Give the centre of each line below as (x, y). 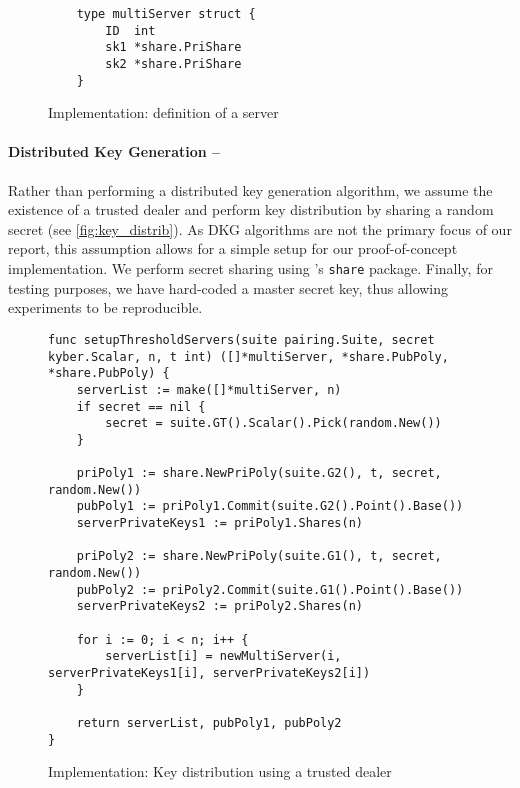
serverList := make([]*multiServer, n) (209, 389)
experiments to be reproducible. (105, 307)
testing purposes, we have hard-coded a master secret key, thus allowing (228, 287)
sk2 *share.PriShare (173, 63)
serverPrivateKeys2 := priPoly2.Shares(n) (219, 606)
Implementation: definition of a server (163, 112)
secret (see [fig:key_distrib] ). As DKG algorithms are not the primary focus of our (260, 228)
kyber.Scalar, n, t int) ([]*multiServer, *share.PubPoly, (248, 356)
